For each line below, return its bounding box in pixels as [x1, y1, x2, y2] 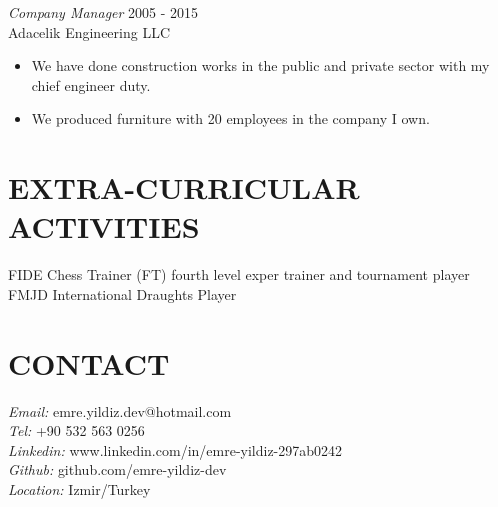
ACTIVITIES [8, 206, 200, 247]
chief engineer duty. [31, 74, 151, 95]
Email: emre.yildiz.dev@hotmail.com [8, 400, 232, 421]
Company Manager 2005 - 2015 [8, 2, 199, 22]
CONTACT [8, 342, 170, 383]
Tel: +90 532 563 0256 [8, 420, 145, 441]
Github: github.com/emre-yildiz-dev [8, 459, 227, 480]
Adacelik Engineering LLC [8, 21, 171, 42]
